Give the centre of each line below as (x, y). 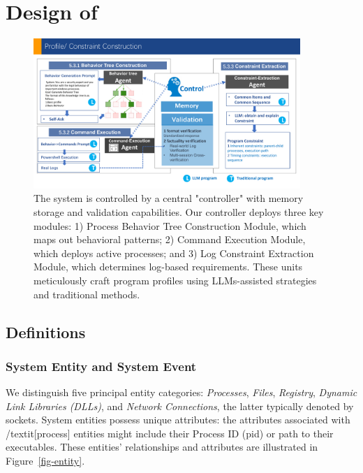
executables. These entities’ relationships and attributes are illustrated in (162, 447)
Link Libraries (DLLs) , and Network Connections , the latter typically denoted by (180, 406)
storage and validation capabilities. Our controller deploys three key (179, 211)
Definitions (46, 332)
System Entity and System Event (101, 366)
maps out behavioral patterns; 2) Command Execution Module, (170, 239)
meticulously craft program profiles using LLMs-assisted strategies (175, 280)
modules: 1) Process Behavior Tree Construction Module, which (170, 225)
